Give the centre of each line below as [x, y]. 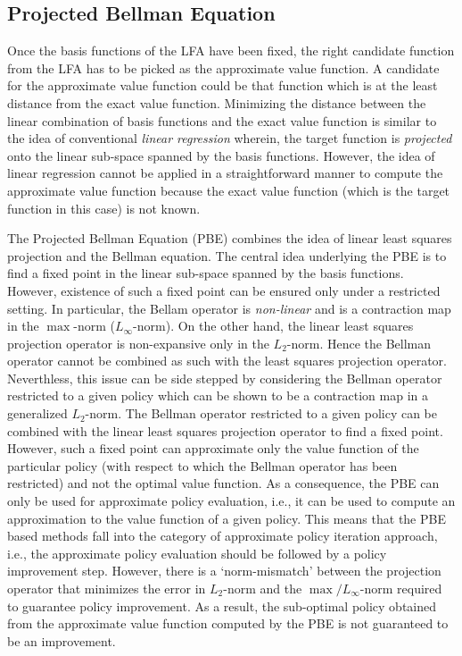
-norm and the [263, 589]
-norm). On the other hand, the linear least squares [273, 326]
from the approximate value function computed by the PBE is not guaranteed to [228, 623]
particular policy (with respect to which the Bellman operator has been [202, 465]
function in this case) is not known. [104, 208]
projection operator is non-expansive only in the [138, 343]
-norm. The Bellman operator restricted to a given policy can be [261, 413]
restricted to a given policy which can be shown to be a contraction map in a [218, 395]
